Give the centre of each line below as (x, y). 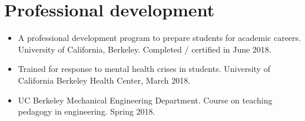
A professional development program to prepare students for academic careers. (159, 38)
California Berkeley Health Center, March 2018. (104, 80)
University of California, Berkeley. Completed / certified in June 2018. (145, 49)
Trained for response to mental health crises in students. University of (144, 69)
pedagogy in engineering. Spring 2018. (87, 111)
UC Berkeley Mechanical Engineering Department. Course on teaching (145, 100)
